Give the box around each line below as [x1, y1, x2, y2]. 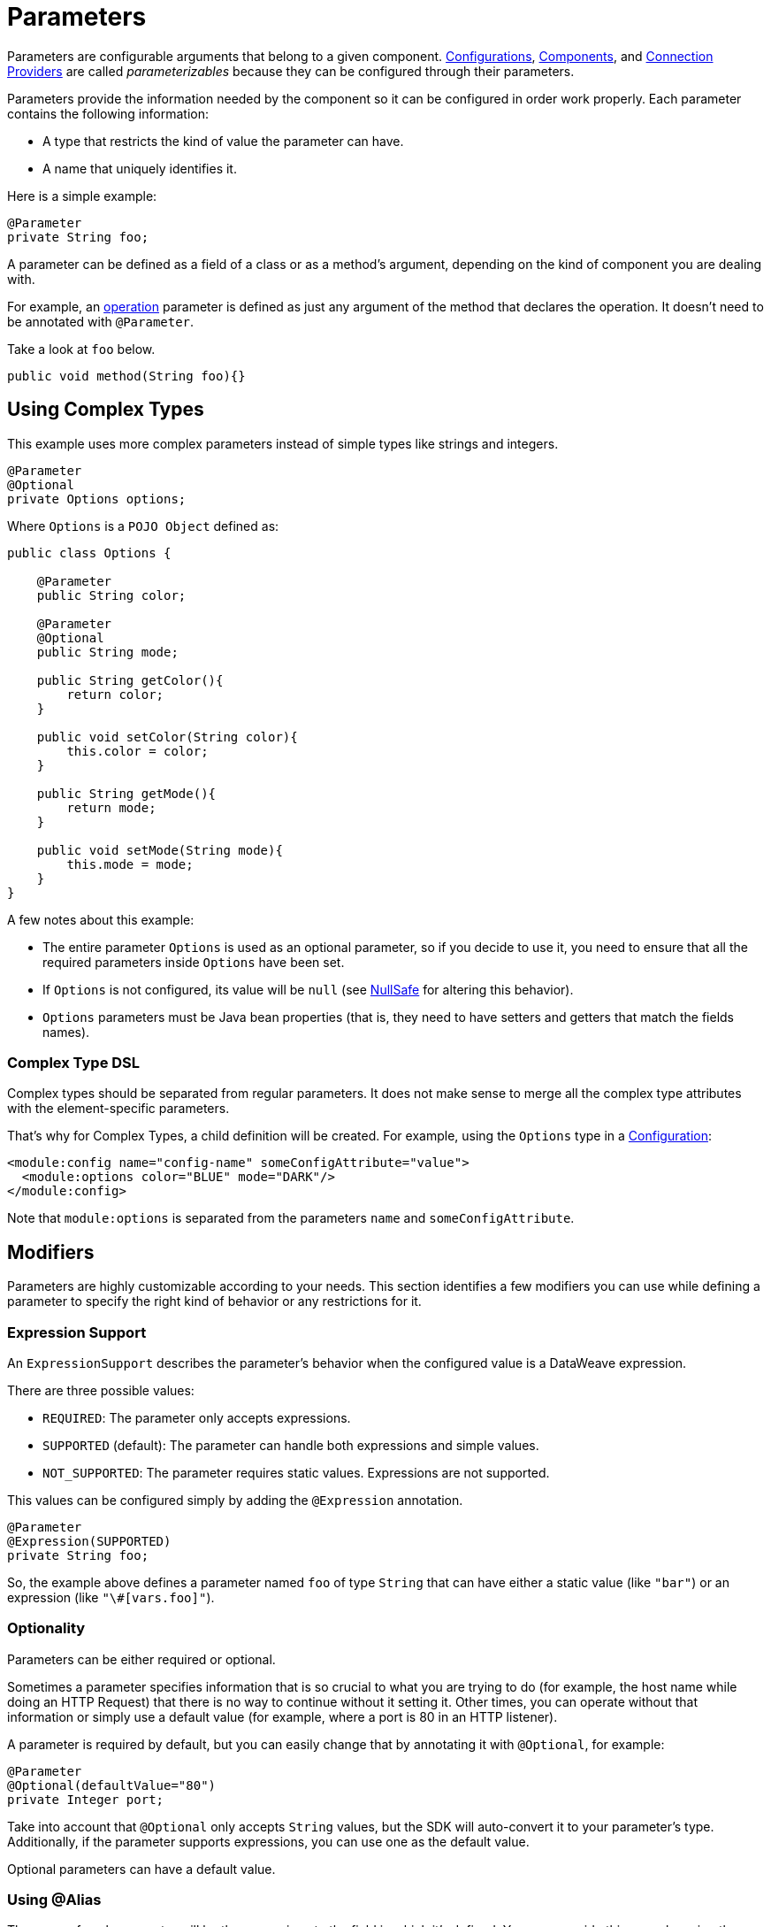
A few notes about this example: [7, 911, 195, 927]
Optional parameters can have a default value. [7, 1861, 276, 1877]
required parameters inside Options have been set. [42, 954, 345, 970]
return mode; [66, 800, 156, 815]
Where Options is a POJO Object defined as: [7, 518, 279, 534]
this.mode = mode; [66, 856, 194, 871]
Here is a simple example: [7, 188, 157, 203]
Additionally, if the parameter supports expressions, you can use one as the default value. [7, 1833, 530, 1849]
